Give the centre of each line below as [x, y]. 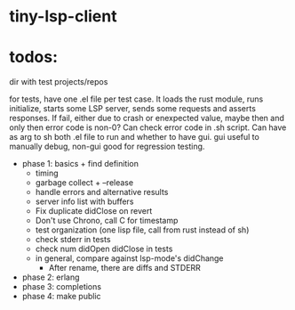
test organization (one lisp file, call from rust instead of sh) [142, 230]
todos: [34, 57]
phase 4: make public [61, 297]
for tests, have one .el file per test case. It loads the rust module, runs [136, 99]
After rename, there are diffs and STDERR [125, 268]
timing [47, 173]
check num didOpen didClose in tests [104, 249]
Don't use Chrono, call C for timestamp [107, 221]
